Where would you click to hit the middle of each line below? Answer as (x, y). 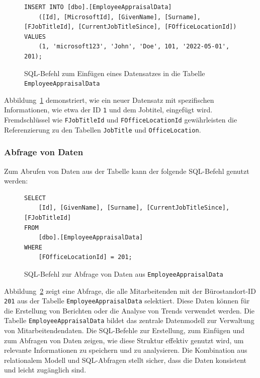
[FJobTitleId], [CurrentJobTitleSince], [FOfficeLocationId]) (131, 27)
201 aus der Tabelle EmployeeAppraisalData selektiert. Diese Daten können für (127, 301)
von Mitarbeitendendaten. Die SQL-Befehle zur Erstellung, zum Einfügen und (124, 330)
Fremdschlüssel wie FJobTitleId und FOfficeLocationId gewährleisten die (121, 120)
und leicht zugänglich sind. (45, 370)
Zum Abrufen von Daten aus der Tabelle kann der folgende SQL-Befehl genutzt (127, 171)
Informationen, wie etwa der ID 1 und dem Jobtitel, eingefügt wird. (108, 110)
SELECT (35, 198)
